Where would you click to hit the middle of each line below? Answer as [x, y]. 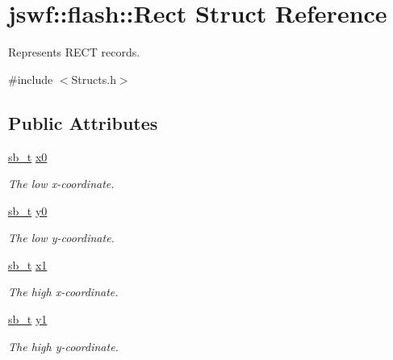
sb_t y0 [28, 210]
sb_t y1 [28, 319]
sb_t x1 [28, 264]
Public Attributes [83, 122]
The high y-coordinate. [63, 346]
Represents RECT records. [74, 52]
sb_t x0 [28, 156]
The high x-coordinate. [63, 292]
